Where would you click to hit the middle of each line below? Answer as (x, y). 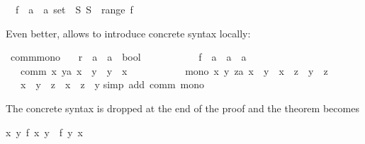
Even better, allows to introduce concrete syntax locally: (128, 33)
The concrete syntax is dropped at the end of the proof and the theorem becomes (182, 108)
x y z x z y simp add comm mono (112, 84)
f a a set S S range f (74, 9)
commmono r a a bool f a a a (128, 57)
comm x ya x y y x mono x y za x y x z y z (174, 70)
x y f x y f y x (44, 132)
